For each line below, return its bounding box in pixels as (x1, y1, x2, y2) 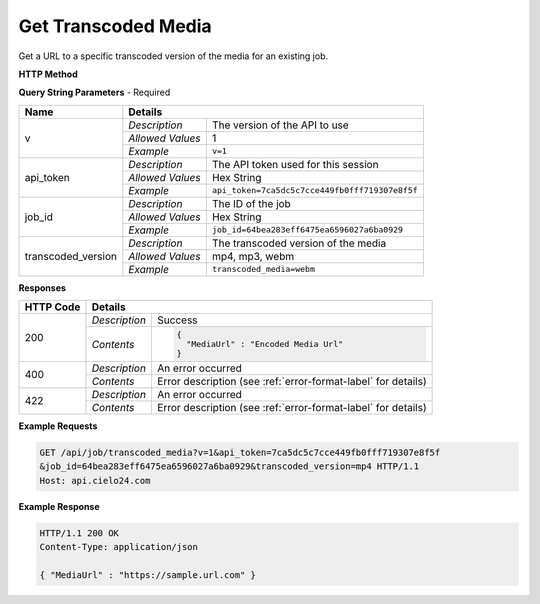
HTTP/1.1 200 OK (39, 527, 120, 539)
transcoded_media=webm (211, 264, 315, 275)
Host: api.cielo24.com (39, 475, 151, 486)
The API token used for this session (211, 157, 379, 171)
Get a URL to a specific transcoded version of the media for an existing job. (18, 50, 329, 62)
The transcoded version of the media (211, 236, 387, 250)
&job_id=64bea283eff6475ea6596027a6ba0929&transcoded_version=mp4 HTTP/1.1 (39, 461, 420, 472)
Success (156, 313, 199, 327)
